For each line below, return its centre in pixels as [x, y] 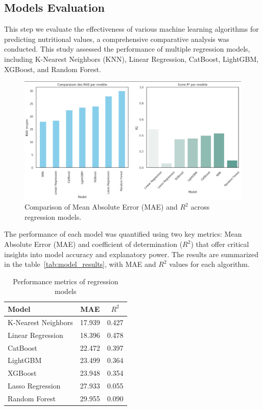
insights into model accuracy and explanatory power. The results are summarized [131, 254]
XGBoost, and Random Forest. [53, 69]
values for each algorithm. [209, 264]
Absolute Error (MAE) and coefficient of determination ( [93, 244]
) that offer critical [220, 244]
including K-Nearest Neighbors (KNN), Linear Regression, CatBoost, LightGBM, [131, 59]
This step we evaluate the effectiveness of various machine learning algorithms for [131, 29]
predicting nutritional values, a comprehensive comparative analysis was [117, 39]
